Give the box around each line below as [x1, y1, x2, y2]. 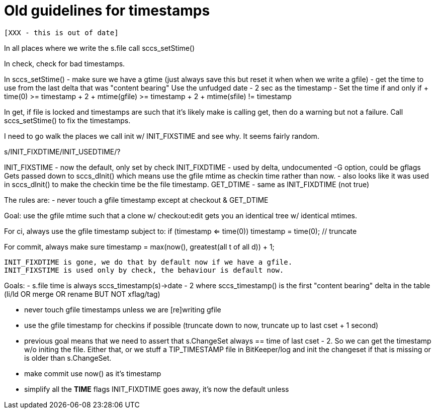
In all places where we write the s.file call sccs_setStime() [4, 43, 195, 52]
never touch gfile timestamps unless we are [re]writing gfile [24, 305, 221, 314]
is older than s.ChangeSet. [24, 353, 112, 362]
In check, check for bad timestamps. [4, 59, 125, 68]
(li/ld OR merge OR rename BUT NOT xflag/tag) [4, 289, 160, 298]
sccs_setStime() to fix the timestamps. [4, 116, 131, 125]
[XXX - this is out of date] [4, 28, 119, 37]
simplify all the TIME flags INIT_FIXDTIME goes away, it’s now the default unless [24, 384, 289, 393]
